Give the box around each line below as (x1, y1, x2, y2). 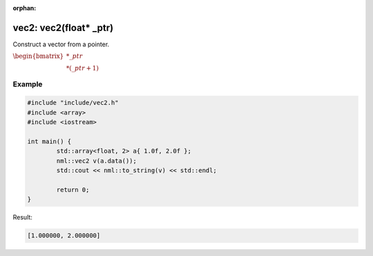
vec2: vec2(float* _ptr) (12, 21, 114, 34)
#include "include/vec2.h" (27, 99, 119, 107)
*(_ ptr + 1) (66, 64, 99, 72)
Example (12, 79, 43, 89)
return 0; (56, 186, 90, 193)
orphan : (12, 4, 37, 12)
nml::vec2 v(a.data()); (56, 157, 137, 165)
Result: (12, 213, 32, 221)
